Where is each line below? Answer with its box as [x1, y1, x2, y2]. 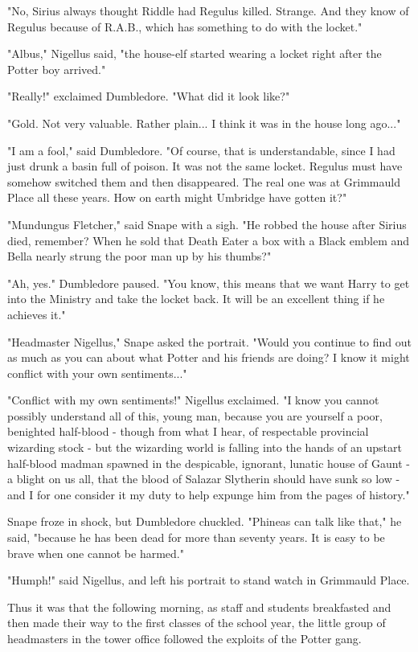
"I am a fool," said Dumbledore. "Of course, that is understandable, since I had [7, 141, 395, 158]
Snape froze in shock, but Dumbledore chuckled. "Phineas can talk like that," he [7, 513, 402, 530]
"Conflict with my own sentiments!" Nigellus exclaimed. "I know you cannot [7, 392, 379, 408]
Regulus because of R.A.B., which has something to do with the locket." [7, 18, 363, 35]
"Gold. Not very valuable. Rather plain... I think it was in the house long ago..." [7, 114, 401, 131]
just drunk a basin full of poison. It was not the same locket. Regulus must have [7, 158, 403, 174]
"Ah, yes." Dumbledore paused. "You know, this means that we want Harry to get [7, 274, 410, 291]
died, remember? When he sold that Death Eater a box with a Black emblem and [7, 232, 410, 248]
